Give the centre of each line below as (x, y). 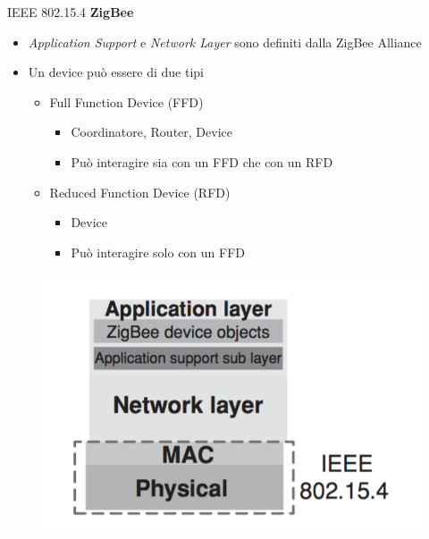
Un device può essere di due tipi (116, 72)
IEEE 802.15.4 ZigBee (71, 12)
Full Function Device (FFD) (126, 101)
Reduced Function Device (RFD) (140, 192)
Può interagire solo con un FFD (158, 252)
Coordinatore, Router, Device (151, 132)
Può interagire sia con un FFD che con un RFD (202, 161)
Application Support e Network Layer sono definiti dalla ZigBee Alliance (225, 42)
